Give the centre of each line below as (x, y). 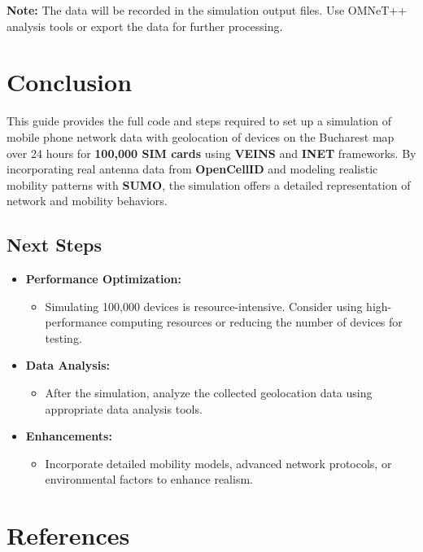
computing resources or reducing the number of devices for (256, 322)
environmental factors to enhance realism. (149, 479)
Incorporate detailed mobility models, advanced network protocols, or (218, 463)
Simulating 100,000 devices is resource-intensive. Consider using (204, 306)
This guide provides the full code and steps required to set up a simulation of (199, 121)
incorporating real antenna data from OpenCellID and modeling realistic (192, 169)
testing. (63, 337)
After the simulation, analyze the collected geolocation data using (209, 393)
